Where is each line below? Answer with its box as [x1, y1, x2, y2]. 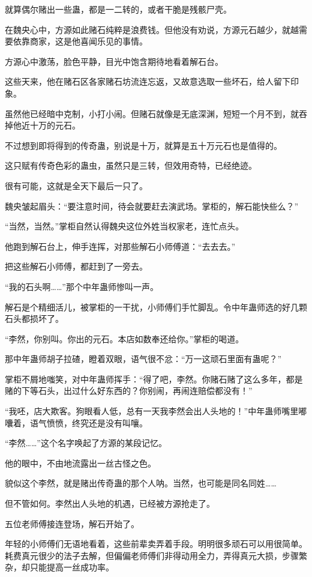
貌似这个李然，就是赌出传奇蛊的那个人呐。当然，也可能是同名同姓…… [5, 477, 277, 489]
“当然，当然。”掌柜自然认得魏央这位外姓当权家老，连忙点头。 [5, 220, 244, 232]
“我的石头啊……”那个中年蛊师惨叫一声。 [5, 280, 158, 292]
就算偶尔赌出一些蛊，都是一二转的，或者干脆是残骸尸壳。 [5, 3, 232, 15]
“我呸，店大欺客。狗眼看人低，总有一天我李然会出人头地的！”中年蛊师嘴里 [5, 405, 299, 417]
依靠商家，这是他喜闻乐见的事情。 [13, 35, 148, 47]
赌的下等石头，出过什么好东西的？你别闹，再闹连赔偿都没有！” [5, 384, 253, 397]
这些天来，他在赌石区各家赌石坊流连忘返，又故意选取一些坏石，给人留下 [5, 75, 290, 88]
